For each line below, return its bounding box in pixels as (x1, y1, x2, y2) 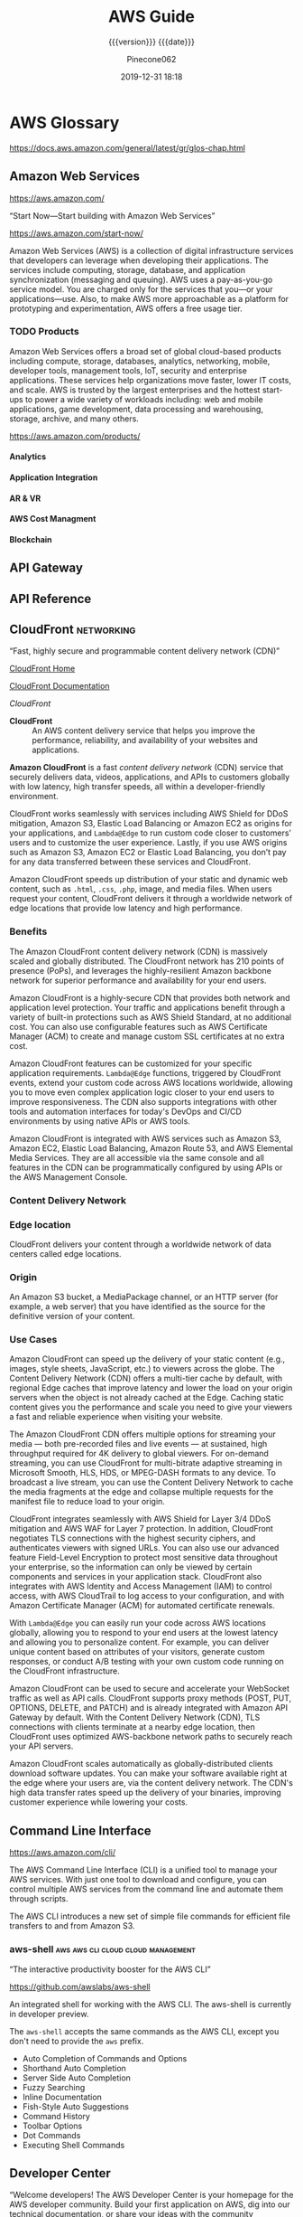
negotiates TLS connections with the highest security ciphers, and (9, 1533, 256, 1543)
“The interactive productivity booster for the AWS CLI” (9, 1964, 211, 1975)
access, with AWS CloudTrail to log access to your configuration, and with (9, 1590, 285, 1601)
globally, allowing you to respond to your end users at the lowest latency (9, 1627, 279, 1638)
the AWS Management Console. (9, 1171, 128, 1182)
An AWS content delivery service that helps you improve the (32, 725, 255, 736)
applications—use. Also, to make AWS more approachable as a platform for (9, 293, 289, 304)
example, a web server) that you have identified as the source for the (9, 1301, 266, 1312)
